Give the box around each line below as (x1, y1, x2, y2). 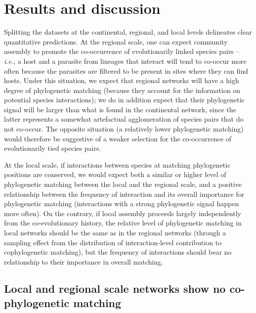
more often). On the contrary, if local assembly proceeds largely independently (4, 208, 241, 218)
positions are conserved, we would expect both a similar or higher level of (4, 169, 226, 179)
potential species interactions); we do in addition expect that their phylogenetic (4, 94, 245, 105)
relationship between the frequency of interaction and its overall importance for (4, 188, 245, 199)
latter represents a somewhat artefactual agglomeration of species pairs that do (4, 114, 244, 124)
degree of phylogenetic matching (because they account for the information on (4, 85, 241, 95)
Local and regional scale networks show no (4, 280, 226, 296)
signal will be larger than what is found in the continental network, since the (4, 104, 236, 114)
